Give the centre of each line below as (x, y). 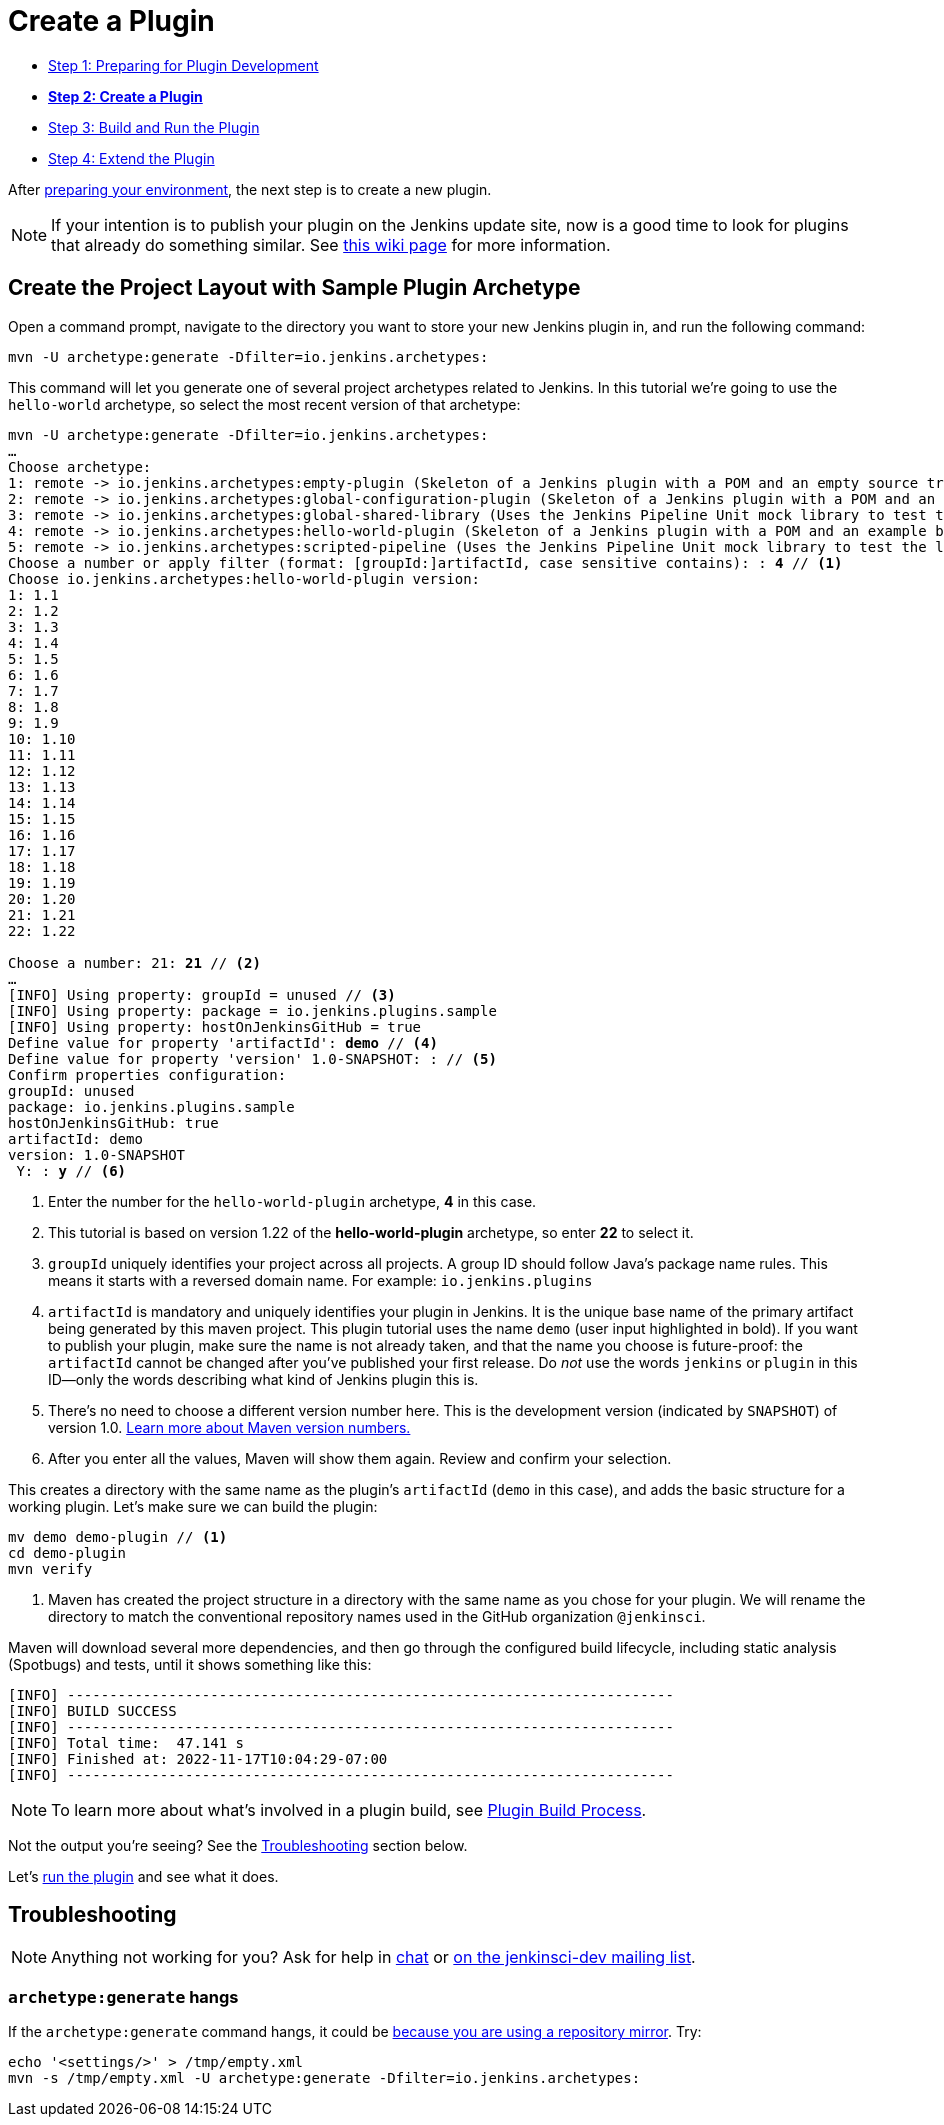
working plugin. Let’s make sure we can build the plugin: (193, 1506)
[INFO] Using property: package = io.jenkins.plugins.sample (252, 1010)
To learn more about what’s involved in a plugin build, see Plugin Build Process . (349, 1809)
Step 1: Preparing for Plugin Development (183, 65)
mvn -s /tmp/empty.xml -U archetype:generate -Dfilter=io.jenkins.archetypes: (324, 2078)
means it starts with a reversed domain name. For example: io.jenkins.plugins (320, 1280)
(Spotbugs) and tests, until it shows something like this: (190, 1664)
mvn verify (50, 1568)
